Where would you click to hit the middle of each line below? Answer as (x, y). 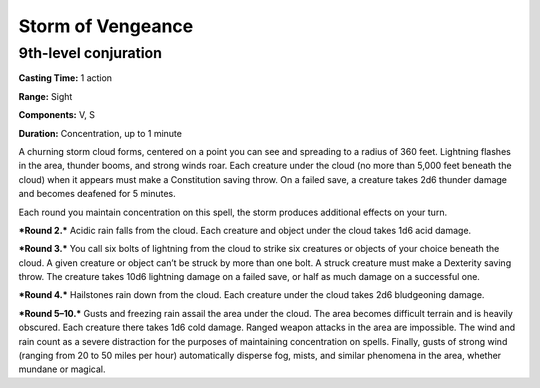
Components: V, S (56, 115)
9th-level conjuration (90, 53)
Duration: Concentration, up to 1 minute (100, 133)
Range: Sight (45, 96)
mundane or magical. (62, 369)
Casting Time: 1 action (65, 78)
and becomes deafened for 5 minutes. (97, 194)
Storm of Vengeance (106, 26)
